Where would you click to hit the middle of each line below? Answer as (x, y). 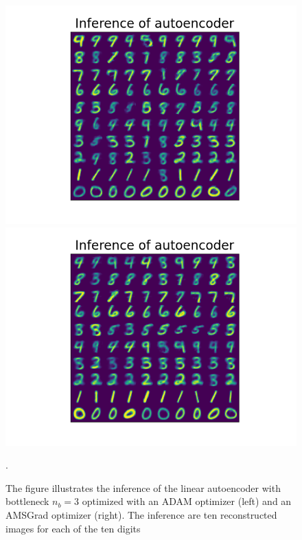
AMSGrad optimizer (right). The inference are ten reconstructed (141, 514)
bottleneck (27, 501)
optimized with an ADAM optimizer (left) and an (187, 501)
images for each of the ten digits (73, 528)
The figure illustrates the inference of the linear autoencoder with (143, 487)
